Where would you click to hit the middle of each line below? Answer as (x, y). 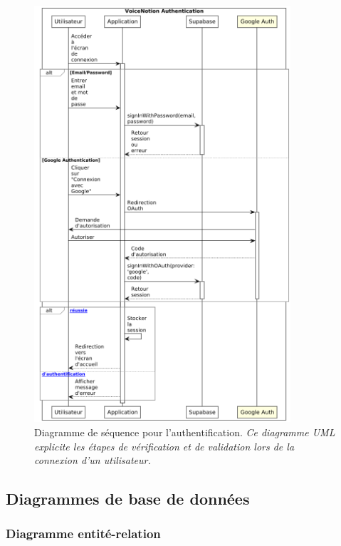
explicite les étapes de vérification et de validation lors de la (164, 446)
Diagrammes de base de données (128, 499)
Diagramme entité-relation (83, 534)
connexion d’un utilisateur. (93, 460)
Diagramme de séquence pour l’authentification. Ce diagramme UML (185, 432)
